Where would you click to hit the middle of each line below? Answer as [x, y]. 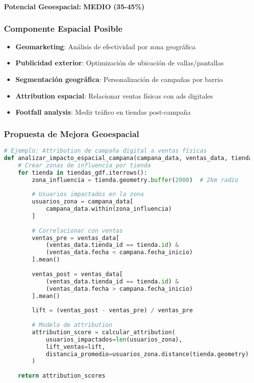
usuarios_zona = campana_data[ [83, 202]
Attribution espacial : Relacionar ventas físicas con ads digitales [114, 95]
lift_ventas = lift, [75, 347]
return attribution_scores [62, 376]
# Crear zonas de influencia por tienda [84, 165]
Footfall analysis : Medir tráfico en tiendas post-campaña [103, 112]
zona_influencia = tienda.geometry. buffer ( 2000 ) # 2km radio [135, 180]
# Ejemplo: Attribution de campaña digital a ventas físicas [106, 151]
